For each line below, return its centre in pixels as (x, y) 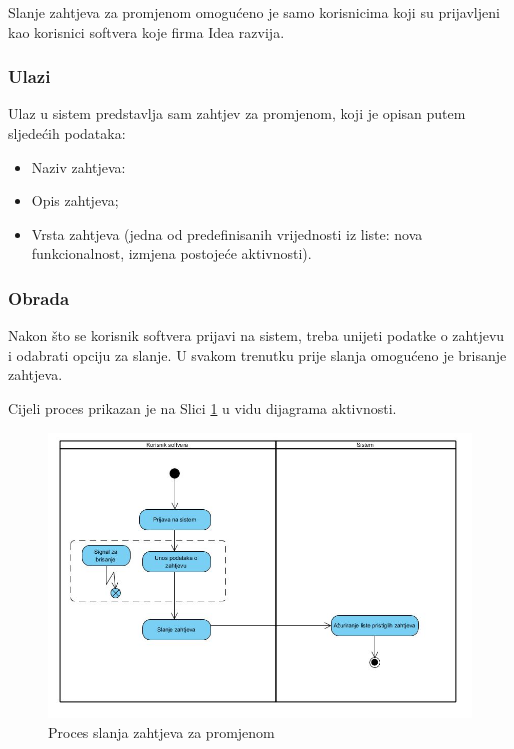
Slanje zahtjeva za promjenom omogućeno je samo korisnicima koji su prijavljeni (254, 12)
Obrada (39, 297)
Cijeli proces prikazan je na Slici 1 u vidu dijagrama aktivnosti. (202, 407)
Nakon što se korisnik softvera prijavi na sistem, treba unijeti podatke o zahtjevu (256, 335)
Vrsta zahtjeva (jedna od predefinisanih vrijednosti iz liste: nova (227, 233)
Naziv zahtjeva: (78, 166)
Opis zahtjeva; (75, 200)
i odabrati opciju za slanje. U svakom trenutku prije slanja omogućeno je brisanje (257, 354)
